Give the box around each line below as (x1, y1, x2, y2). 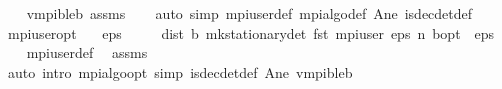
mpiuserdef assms (26, 42, 148, 63)
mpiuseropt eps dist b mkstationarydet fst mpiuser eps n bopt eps (7, 22, 495, 43)
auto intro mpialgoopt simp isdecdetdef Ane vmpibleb (7, 61, 353, 82)
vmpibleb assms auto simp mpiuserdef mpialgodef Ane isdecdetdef (26, 3, 473, 23)
